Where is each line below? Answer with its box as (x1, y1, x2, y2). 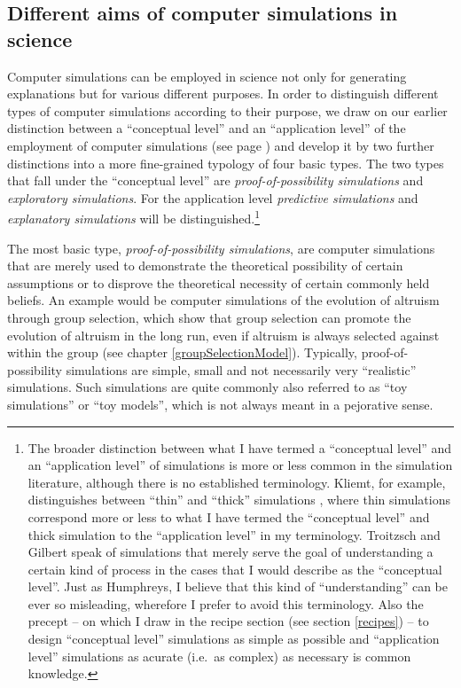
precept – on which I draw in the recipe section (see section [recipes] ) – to (27, 612, 429, 630)
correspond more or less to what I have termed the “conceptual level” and (27, 507, 430, 526)
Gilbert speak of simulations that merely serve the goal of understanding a (27, 543, 434, 561)
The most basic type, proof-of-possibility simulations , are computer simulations (7, 238, 435, 257)
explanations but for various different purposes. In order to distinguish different (7, 84, 439, 103)
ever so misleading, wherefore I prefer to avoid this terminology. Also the (27, 594, 424, 613)
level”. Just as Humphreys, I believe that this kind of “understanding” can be (27, 577, 448, 596)
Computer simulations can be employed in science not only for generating (7, 66, 407, 85)
